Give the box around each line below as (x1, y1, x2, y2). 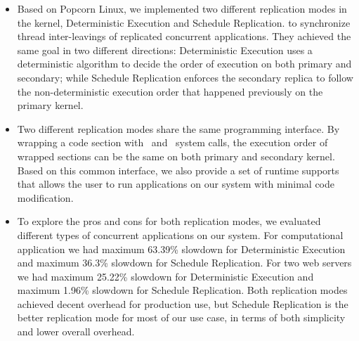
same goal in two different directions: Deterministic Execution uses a (17, 42, 313, 57)
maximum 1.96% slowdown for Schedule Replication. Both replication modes (17, 283, 348, 297)
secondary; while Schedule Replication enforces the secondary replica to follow (17, 70, 353, 84)
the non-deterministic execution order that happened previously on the (17, 84, 323, 98)
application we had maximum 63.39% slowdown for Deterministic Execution (17, 241, 346, 256)
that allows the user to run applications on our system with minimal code (17, 176, 335, 191)
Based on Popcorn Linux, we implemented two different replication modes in (17, 1, 347, 15)
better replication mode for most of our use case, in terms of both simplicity (17, 310, 346, 325)
